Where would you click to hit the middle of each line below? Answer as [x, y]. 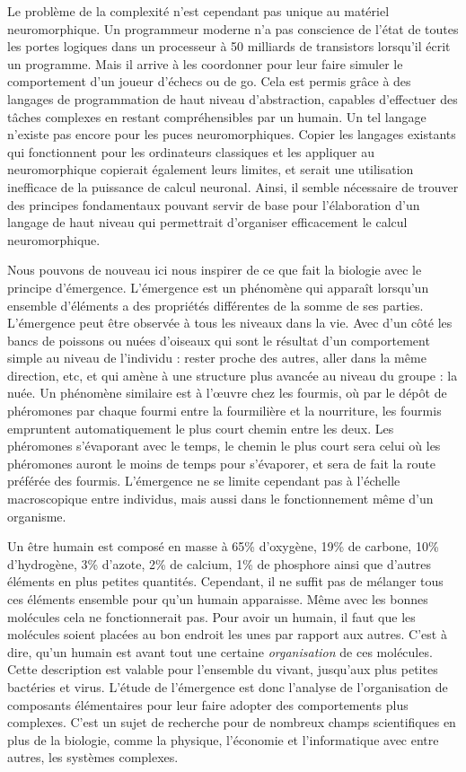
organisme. [37, 516]
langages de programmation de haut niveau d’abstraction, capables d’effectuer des [233, 98]
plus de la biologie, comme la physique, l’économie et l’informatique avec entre [223, 739]
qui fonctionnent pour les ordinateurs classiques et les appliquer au [191, 151]
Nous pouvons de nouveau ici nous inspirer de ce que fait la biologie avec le [215, 270]
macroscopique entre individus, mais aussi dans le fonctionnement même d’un [220, 499]
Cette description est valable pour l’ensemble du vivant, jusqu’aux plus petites [223, 669]
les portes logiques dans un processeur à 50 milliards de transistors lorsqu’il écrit [229, 46]
